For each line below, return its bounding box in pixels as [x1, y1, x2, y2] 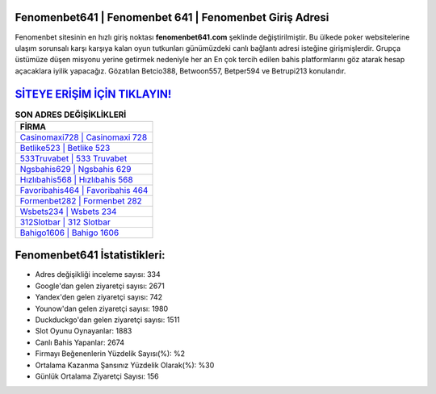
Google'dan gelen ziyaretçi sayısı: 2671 [35, 281, 165, 291]
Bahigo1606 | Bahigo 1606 [19, 227, 119, 238]
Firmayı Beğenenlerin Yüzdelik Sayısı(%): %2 [35, 349, 186, 358]
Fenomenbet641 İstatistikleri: [15, 249, 166, 262]
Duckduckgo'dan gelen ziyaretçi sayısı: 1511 [35, 315, 181, 325]
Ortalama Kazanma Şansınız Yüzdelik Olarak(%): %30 [35, 360, 215, 370]
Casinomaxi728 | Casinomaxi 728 [19, 132, 148, 143]
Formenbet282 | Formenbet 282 [19, 195, 143, 206]
